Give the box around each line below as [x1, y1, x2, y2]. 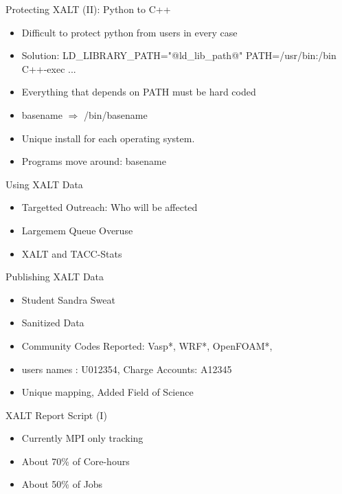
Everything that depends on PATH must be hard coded [21, 85, 256, 99]
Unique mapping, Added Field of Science [21, 385, 194, 399]
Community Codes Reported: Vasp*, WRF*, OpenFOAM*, [21, 338, 273, 352]
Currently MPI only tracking [21, 431, 144, 445]
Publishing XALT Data [5, 269, 104, 284]
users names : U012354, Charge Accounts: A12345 [21, 361, 232, 376]
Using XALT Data [5, 177, 83, 191]
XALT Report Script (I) [5, 407, 107, 422]
